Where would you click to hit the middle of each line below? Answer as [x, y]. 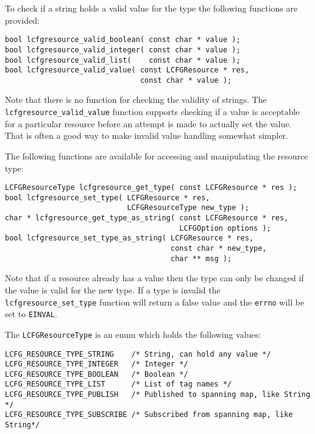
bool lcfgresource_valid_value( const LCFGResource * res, [127, 70]
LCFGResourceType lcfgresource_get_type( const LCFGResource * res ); [151, 188]
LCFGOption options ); [225, 228]
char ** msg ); [201, 258]
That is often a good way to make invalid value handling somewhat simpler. [147, 135]
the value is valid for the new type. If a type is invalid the [113, 289]
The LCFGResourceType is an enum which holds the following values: [133, 334]
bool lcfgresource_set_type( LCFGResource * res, [108, 198]
